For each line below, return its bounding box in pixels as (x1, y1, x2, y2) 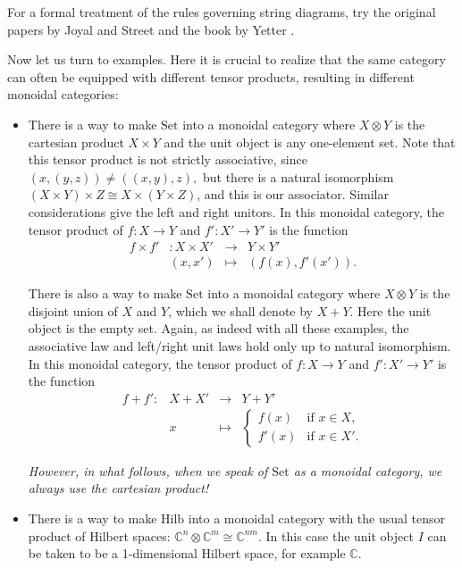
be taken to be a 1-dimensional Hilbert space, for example (28, 544, 346, 563)
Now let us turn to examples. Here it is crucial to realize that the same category (7, 50, 446, 69)
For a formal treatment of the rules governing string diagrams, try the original (7, 3, 436, 21)
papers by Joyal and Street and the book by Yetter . (7, 20, 295, 38)
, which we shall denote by (168, 301, 314, 320)
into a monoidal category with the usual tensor (188, 509, 446, 527)
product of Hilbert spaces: (28, 526, 171, 545)
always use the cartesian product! (28, 479, 209, 497)
